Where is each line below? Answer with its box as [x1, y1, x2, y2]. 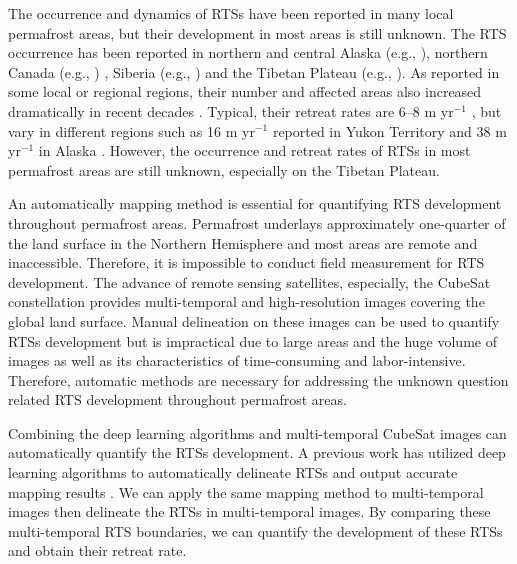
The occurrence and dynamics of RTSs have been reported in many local [8, 3, 454, 23]
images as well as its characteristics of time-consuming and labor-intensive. [8, 350, 466, 371]
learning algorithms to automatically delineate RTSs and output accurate [8, 462, 458, 483]
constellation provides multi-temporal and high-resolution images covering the [8, 291, 485, 312]
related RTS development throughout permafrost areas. [8, 389, 347, 410]
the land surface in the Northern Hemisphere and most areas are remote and [8, 232, 478, 253]
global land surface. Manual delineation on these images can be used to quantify [8, 310, 500, 331]
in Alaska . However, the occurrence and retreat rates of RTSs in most [38, 140, 471, 161]
